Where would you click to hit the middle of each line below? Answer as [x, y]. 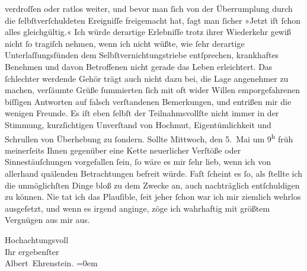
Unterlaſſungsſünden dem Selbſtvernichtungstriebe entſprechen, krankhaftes [142, 55]
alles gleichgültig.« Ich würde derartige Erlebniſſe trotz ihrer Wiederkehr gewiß [148, 32]
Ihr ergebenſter [32, 251]
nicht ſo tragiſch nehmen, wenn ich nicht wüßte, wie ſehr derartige [125, 43]
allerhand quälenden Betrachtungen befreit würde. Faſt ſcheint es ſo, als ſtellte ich [154, 173]
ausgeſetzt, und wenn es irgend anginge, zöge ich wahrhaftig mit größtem [137, 208]
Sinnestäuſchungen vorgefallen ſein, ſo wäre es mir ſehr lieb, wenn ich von [138, 162]
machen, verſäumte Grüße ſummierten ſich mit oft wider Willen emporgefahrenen [153, 90]
